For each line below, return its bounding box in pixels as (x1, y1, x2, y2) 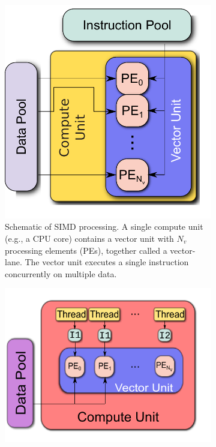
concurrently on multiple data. (5, 267, 117, 280)
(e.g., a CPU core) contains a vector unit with (5, 232, 174, 244)
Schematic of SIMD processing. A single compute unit (5, 220, 203, 233)
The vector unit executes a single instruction (25, 256, 189, 268)
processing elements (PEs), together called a (5, 244, 167, 256)
